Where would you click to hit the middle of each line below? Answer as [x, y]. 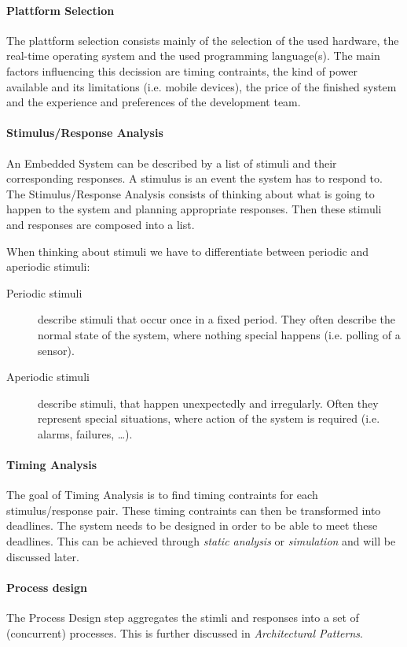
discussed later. [43, 556]
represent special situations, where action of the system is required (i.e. [209, 418]
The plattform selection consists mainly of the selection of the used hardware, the [203, 40]
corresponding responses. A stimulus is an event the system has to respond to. [194, 178]
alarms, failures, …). [85, 433]
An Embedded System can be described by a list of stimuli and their [172, 163]
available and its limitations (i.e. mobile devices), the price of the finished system [202, 86]
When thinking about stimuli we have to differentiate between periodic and [188, 251]
